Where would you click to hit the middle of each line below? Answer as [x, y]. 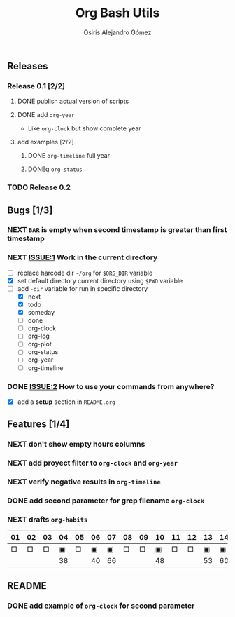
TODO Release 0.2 [39, 187]
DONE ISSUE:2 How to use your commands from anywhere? [111, 386]
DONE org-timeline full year [69, 156]
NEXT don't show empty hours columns [76, 445]
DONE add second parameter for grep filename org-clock [106, 501]
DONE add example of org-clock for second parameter [101, 606]
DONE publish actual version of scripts [73, 101]
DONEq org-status [55, 169]
